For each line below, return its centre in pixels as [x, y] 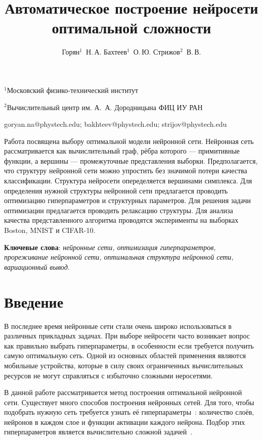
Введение [34, 301]
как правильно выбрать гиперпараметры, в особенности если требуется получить [129, 345]
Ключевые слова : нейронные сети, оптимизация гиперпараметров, [110, 247]
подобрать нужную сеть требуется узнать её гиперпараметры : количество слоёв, [129, 412]
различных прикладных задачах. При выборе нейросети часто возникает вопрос [127, 336]
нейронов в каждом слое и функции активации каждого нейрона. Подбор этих [125, 422]
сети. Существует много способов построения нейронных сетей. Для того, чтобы [129, 402]
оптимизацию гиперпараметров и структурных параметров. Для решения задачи [127, 200]
